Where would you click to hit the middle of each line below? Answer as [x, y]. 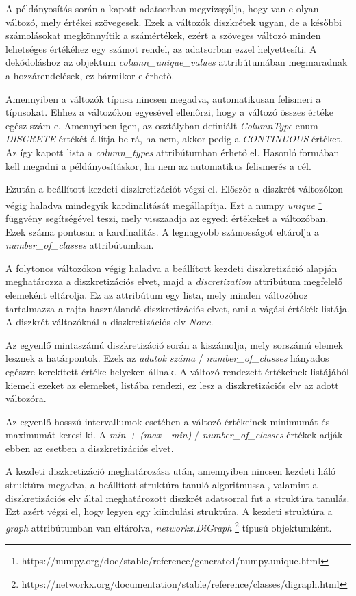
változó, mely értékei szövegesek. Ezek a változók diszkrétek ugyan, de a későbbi [174, 22]
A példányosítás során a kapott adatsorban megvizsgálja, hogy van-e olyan [162, 8]
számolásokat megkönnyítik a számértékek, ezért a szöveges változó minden [163, 35]
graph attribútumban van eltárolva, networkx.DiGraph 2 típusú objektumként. [169, 526]
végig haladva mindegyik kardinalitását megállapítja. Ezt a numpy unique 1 [164, 203]
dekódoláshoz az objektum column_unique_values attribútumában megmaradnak [177, 62]
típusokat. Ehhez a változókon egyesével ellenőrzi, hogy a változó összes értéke [169, 112]
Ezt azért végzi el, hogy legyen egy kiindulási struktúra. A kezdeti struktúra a [169, 511]
